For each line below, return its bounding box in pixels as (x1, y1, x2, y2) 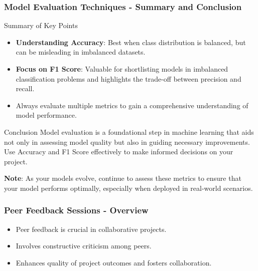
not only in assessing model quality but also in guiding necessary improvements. (4, 136, 250, 147)
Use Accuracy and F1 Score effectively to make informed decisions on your (4, 146, 233, 157)
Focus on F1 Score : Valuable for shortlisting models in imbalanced (16, 64, 228, 74)
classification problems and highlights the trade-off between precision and (16, 73, 241, 84)
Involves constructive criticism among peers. (16, 240, 152, 251)
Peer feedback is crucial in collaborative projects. (16, 223, 167, 234)
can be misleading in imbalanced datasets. (16, 47, 146, 57)
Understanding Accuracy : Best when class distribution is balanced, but (16, 37, 246, 47)
